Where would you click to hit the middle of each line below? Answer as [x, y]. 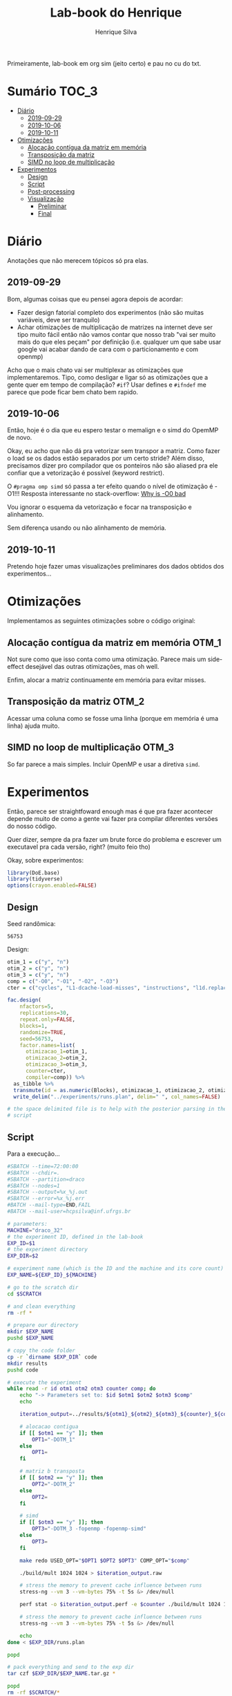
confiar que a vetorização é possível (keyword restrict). [86, 473]
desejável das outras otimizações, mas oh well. [92, 666]
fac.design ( [24, 1000]
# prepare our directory [43, 1325]
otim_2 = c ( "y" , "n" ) [38, 968]
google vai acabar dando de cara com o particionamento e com [108, 349]
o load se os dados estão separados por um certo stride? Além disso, [106, 459]
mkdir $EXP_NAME [30, 1332]
